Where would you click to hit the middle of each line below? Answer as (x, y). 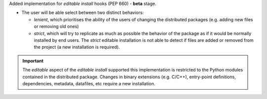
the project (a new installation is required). (77, 47)
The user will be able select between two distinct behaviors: (83, 13)
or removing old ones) (56, 27)
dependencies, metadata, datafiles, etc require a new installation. (89, 83)
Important (33, 61)
